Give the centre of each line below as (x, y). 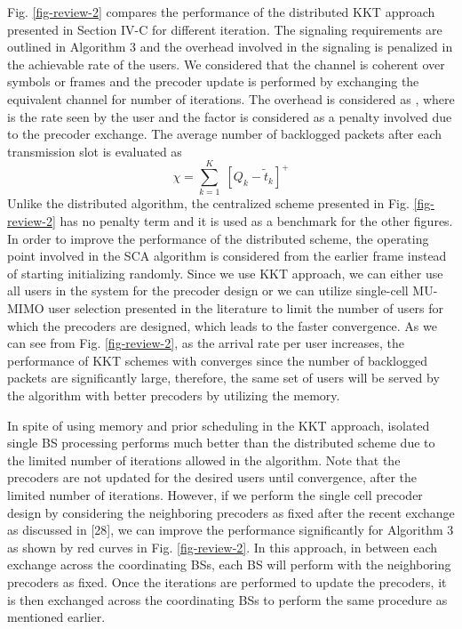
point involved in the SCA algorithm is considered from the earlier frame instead (227, 256)
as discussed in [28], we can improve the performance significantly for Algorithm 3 (231, 530)
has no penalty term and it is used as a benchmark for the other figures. (256, 221)
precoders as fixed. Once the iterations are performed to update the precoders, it (227, 581)
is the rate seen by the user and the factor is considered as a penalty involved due (230, 116)
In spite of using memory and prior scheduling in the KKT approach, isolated (219, 425)
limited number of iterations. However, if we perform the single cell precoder (215, 494)
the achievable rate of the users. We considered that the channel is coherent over (226, 64)
